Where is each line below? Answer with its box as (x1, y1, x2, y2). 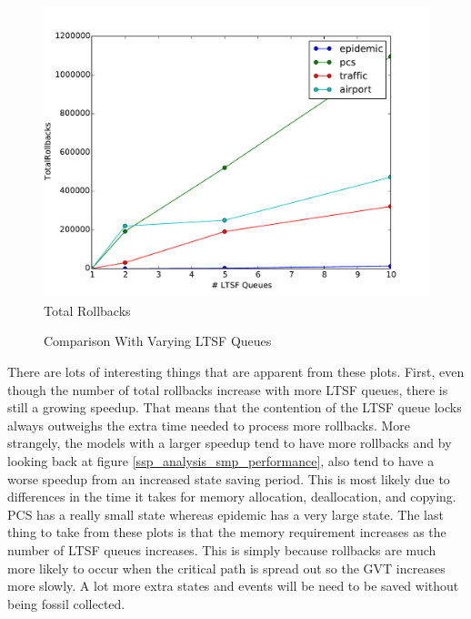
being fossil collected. (7, 594, 125, 613)
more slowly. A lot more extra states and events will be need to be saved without (7, 576, 459, 595)
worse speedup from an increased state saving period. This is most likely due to (7, 469, 450, 488)
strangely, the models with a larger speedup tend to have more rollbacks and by (7, 433, 452, 452)
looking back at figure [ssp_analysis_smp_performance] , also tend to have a (7, 451, 435, 470)
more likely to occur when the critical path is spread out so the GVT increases (7, 558, 446, 577)
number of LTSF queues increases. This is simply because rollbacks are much (7, 540, 436, 559)
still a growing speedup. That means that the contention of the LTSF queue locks (7, 398, 462, 417)
